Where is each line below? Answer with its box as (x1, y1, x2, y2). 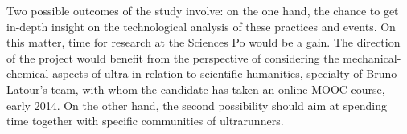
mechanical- (343, 49, 401, 66)
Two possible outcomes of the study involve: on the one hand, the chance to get (6, 2, 399, 18)
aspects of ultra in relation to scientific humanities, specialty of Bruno (52, 65, 397, 82)
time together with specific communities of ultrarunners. (6, 112, 284, 129)
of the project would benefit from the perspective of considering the (6, 49, 339, 66)
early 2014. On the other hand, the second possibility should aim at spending (6, 96, 388, 113)
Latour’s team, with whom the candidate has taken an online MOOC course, (6, 80, 385, 97)
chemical (6, 65, 49, 82)
